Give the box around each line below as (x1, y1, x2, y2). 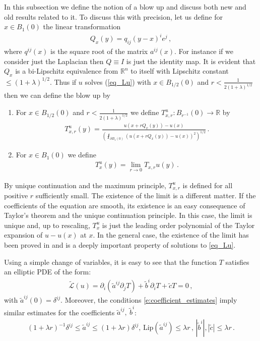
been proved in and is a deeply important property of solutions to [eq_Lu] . (4, 239, 236, 250)
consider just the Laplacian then (4, 55, 104, 66)
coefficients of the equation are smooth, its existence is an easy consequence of (4, 200, 245, 210)
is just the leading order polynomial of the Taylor (102, 219, 255, 230)
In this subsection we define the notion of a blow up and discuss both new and (4, 2, 246, 12)
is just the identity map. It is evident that (126, 55, 256, 66)
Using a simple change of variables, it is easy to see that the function (4, 256, 217, 267)
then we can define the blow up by (4, 90, 110, 100)
